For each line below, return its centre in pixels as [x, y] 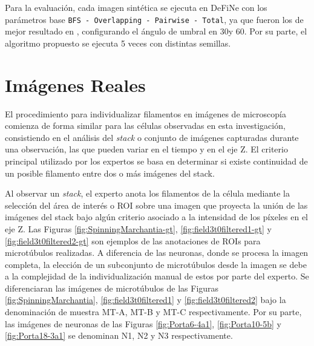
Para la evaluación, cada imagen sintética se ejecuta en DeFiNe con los [136, 7]
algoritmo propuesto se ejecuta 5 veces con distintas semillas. [118, 43]
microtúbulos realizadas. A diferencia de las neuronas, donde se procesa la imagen [157, 253]
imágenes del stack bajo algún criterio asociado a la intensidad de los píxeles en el [157, 217]
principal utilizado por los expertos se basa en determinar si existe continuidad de [156, 161]
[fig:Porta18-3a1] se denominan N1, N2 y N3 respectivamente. [119, 335]
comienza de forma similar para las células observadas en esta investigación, [145, 126]
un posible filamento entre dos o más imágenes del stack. [110, 173]
